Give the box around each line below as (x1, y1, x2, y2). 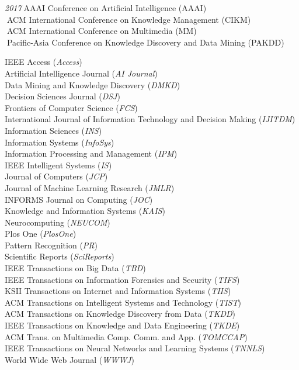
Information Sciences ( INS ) (5, 124, 102, 136)
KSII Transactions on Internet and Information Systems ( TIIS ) (5, 285, 231, 297)
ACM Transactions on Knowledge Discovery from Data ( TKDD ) (5, 307, 235, 320)
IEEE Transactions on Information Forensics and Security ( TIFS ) (5, 273, 240, 285)
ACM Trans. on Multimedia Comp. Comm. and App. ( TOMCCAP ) (5, 330, 248, 343)
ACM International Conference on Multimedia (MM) (6, 25, 197, 37)
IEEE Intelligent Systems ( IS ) (5, 158, 112, 171)
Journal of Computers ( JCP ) (5, 170, 108, 182)
